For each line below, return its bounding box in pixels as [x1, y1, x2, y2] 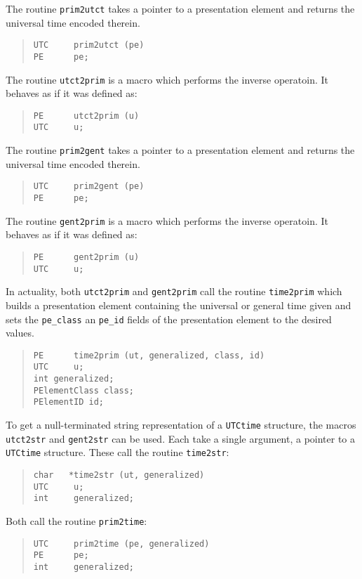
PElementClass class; [33, 385, 134, 396]
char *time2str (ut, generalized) [33, 470, 205, 480]
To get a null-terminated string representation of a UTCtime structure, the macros [6, 417, 356, 432]
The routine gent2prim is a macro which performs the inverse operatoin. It [6, 213, 328, 228]
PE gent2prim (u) [33, 252, 140, 262]
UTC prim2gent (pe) [33, 181, 145, 192]
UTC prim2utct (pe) [33, 40, 145, 51]
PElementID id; [33, 397, 105, 408]
